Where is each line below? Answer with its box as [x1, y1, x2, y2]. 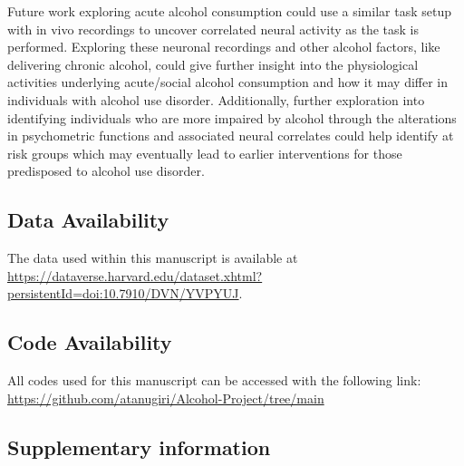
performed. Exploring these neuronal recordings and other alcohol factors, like [7, 37, 440, 56]
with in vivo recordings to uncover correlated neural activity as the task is [7, 19, 419, 38]
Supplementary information [7, 432, 271, 461]
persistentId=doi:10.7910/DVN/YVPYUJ [7, 284, 239, 303]
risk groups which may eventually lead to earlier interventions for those [7, 143, 402, 162]
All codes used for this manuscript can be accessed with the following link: [7, 371, 421, 390]
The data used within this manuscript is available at [7, 248, 298, 267]
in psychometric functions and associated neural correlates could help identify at [7, 126, 454, 145]
